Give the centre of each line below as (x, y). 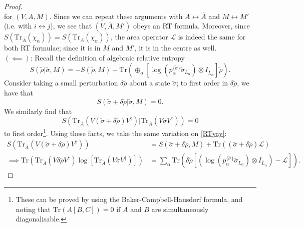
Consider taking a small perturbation (61, 83)
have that (19, 92)
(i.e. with (18, 26)
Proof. (13, 6)
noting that (33, 209)
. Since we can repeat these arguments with (116, 16)
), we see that (71, 26)
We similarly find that (38, 111)
